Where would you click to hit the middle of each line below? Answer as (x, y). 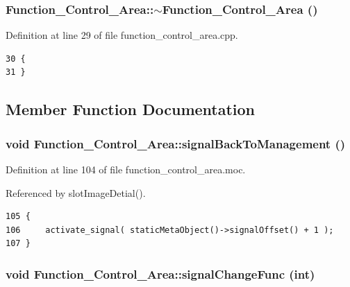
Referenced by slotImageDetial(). (76, 192)
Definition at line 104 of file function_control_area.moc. (126, 169)
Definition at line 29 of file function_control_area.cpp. (122, 35)
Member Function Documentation (131, 109)
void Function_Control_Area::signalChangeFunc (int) (160, 273)
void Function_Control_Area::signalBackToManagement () (176, 143)
